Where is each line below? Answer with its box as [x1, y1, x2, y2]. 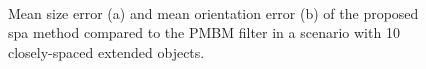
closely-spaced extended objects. [8, 41, 205, 62]
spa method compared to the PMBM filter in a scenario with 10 [8, 22, 400, 43]
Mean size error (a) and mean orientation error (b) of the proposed [8, 2, 419, 23]
